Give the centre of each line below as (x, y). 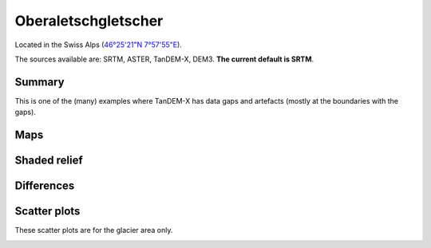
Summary (40, 82)
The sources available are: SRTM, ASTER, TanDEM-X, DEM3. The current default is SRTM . (164, 59)
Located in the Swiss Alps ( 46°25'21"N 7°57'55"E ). (99, 45)
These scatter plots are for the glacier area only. (94, 230)
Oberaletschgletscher (89, 21)
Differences (45, 186)
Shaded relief (49, 161)
